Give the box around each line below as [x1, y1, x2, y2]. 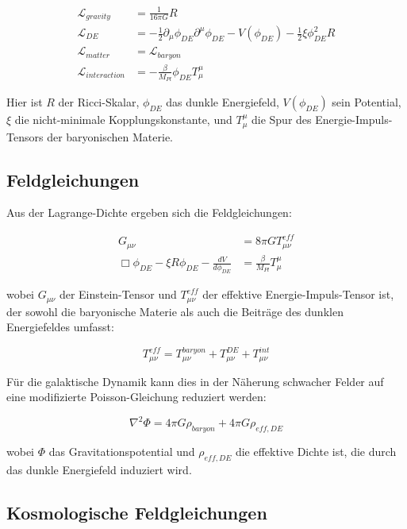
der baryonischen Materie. [47, 128, 173, 145]
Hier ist [6, 94, 43, 110]
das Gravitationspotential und [48, 443, 195, 460]
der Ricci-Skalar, [58, 94, 140, 110]
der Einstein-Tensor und [59, 286, 177, 303]
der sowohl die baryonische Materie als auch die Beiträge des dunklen [6, 303, 344, 319]
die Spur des [251, 111, 312, 128]
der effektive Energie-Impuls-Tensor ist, [202, 286, 394, 303]
